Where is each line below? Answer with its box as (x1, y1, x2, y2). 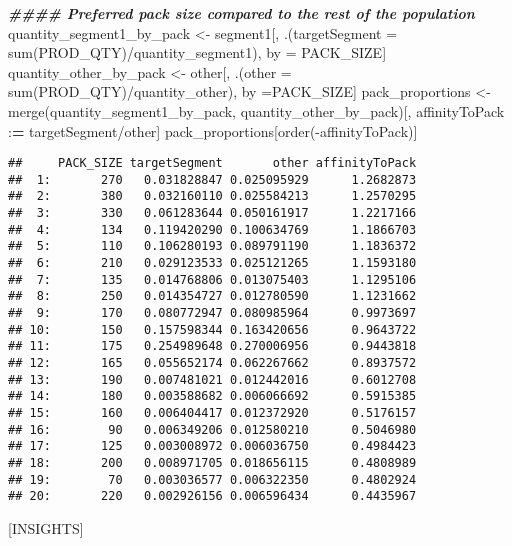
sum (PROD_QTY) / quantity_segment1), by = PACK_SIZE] (8, 42, 387, 63)
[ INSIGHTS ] (8, 517, 84, 538)
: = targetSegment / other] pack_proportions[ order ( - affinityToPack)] (8, 120, 418, 141)
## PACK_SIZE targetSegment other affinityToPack (8, 156, 417, 171)
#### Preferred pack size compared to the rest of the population (8, 3, 475, 23)
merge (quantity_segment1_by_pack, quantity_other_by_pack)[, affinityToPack (8, 100, 505, 121)
